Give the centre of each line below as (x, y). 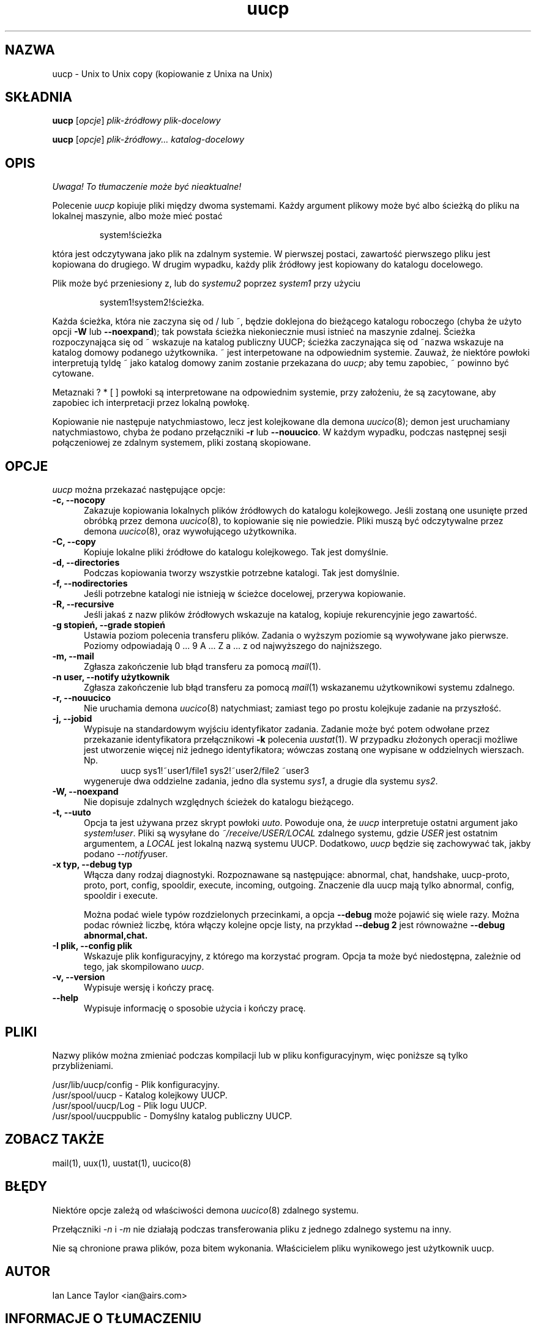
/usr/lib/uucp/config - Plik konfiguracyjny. (136, 1084)
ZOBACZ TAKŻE (55, 1139)
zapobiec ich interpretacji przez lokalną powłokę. (151, 403)
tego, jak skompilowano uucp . (144, 967)
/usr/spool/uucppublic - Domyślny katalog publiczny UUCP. (172, 1116)
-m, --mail (73, 656)
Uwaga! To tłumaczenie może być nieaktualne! (147, 187)
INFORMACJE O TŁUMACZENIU (103, 1318)
